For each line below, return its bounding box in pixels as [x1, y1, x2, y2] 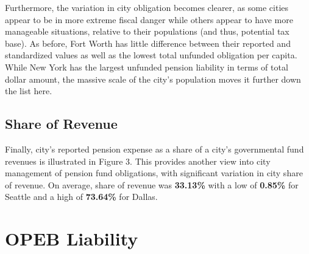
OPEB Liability [5, 226, 138, 251]
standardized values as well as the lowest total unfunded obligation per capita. [5, 49, 297, 61]
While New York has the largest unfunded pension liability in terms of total [5, 60, 288, 73]
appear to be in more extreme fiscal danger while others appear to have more [5, 13, 293, 26]
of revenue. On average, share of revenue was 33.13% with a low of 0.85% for [5, 178, 299, 191]
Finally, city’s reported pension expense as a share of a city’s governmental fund [5, 142, 304, 155]
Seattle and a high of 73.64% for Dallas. [5, 190, 158, 203]
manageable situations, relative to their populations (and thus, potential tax [5, 25, 289, 38]
